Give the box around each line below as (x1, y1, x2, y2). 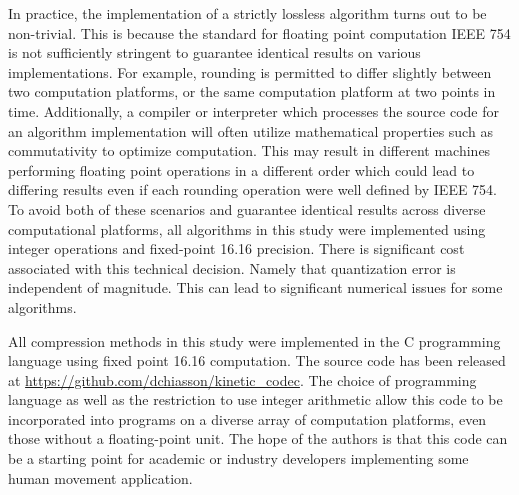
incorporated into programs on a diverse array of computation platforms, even (8, 408, 487, 429)
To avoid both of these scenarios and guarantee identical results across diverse (8, 198, 486, 219)
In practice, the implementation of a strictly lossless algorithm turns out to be (8, 3, 487, 23)
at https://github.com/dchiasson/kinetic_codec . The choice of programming (8, 369, 477, 390)
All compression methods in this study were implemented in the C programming (8, 330, 501, 351)
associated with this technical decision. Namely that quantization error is (8, 257, 456, 278)
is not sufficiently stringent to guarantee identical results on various (8, 42, 421, 63)
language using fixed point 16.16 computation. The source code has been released (8, 350, 506, 371)
